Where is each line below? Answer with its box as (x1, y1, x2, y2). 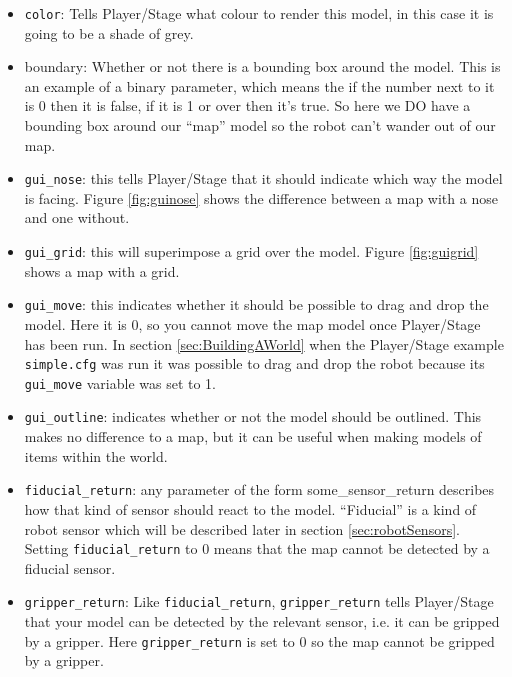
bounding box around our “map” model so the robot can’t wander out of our (24, 115, 496, 136)
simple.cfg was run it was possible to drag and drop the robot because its (24, 353, 485, 374)
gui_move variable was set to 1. (24, 372, 217, 393)
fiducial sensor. (24, 557, 116, 578)
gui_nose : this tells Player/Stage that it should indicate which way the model (24, 168, 503, 189)
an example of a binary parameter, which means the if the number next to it (24, 75, 495, 96)
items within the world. (24, 445, 168, 466)
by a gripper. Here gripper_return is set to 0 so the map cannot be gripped (24, 630, 495, 651)
